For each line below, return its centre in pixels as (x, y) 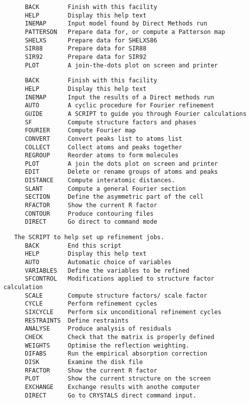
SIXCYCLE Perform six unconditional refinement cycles (123, 312)
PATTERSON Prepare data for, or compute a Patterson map (125, 32)
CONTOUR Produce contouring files (89, 213)
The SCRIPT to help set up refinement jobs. (89, 237)
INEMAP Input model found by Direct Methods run (116, 24)
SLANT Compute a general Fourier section (105, 189)
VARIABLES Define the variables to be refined (107, 270)
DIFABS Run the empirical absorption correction (116, 354)
